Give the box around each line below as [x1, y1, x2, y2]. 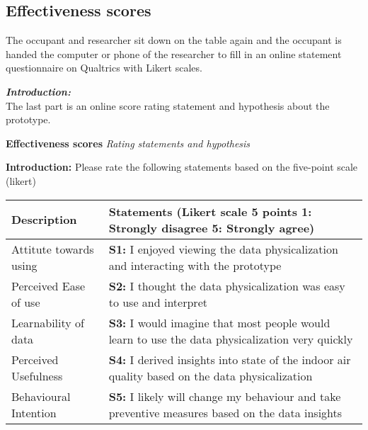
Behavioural [11, 387, 71, 404]
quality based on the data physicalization [108, 367, 313, 384]
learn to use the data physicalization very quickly [108, 330, 353, 347]
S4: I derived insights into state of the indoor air [108, 351, 351, 368]
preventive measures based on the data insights [108, 404, 343, 421]
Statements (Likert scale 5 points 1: [108, 203, 312, 220]
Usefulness [11, 367, 63, 384]
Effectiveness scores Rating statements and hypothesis [6, 135, 251, 150]
